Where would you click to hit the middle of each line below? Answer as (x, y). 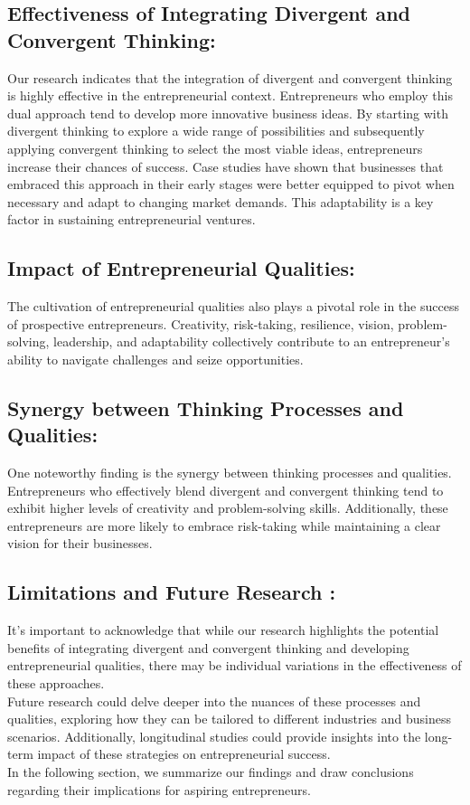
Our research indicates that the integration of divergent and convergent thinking (230, 77)
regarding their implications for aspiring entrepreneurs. (159, 789)
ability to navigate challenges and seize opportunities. (155, 359)
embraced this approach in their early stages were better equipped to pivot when (231, 184)
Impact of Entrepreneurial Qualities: (181, 268)
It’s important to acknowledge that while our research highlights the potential (223, 630)
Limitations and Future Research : (172, 592)
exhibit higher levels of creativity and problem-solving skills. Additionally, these (228, 508)
